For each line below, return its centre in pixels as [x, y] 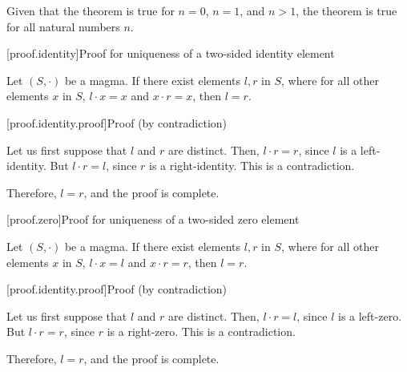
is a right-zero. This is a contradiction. [201, 332]
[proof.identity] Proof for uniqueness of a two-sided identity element [171, 53]
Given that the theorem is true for [91, 10]
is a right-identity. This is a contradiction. [252, 166]
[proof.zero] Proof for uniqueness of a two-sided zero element [153, 219]
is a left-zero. [370, 315]
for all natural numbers [63, 26]
